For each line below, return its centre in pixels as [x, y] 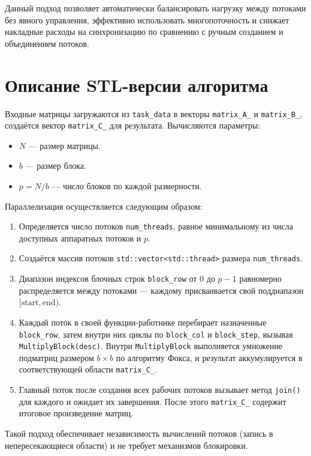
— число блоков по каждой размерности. [127, 186]
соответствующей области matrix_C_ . [88, 369]
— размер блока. [56, 166]
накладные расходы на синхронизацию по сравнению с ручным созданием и [144, 32]
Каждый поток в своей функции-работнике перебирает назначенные [143, 322]
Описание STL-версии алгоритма [137, 84]
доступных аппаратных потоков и [80, 238]
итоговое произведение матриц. [76, 413]
